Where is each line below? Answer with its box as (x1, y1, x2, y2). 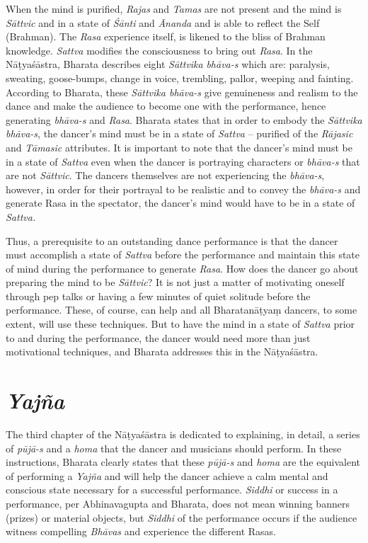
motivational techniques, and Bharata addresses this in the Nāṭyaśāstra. (6, 344, 318, 359)
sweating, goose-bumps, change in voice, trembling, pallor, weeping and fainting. (6, 70, 354, 85)
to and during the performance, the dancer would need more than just (6, 330, 311, 345)
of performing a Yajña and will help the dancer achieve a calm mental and (6, 468, 328, 483)
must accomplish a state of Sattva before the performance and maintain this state (6, 247, 360, 262)
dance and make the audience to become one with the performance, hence (6, 98, 326, 113)
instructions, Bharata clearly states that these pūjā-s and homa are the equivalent (6, 455, 361, 469)
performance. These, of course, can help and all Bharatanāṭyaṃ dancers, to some (6, 302, 357, 317)
